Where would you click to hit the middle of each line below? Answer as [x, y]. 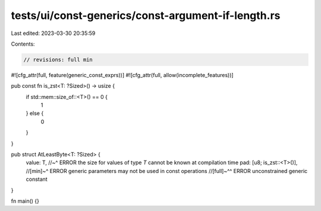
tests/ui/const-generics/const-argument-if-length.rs [146, 15]
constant [37, 179]
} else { [35, 113]
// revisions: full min [58, 60]
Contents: [23, 44]
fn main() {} [25, 201]
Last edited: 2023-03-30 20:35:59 [53, 33]
